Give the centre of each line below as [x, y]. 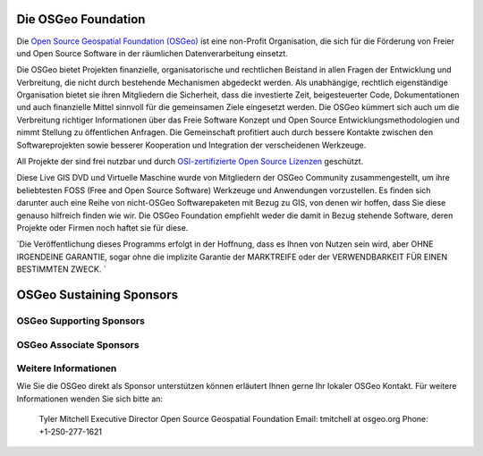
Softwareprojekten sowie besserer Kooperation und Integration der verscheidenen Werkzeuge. [191, 145]
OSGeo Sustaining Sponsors [97, 295]
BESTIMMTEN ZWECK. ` [61, 269]
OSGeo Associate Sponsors [78, 344]
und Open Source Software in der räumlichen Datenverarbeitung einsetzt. [152, 53]
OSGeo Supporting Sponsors [80, 320]
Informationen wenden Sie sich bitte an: [90, 399]
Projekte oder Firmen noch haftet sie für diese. [102, 227]
